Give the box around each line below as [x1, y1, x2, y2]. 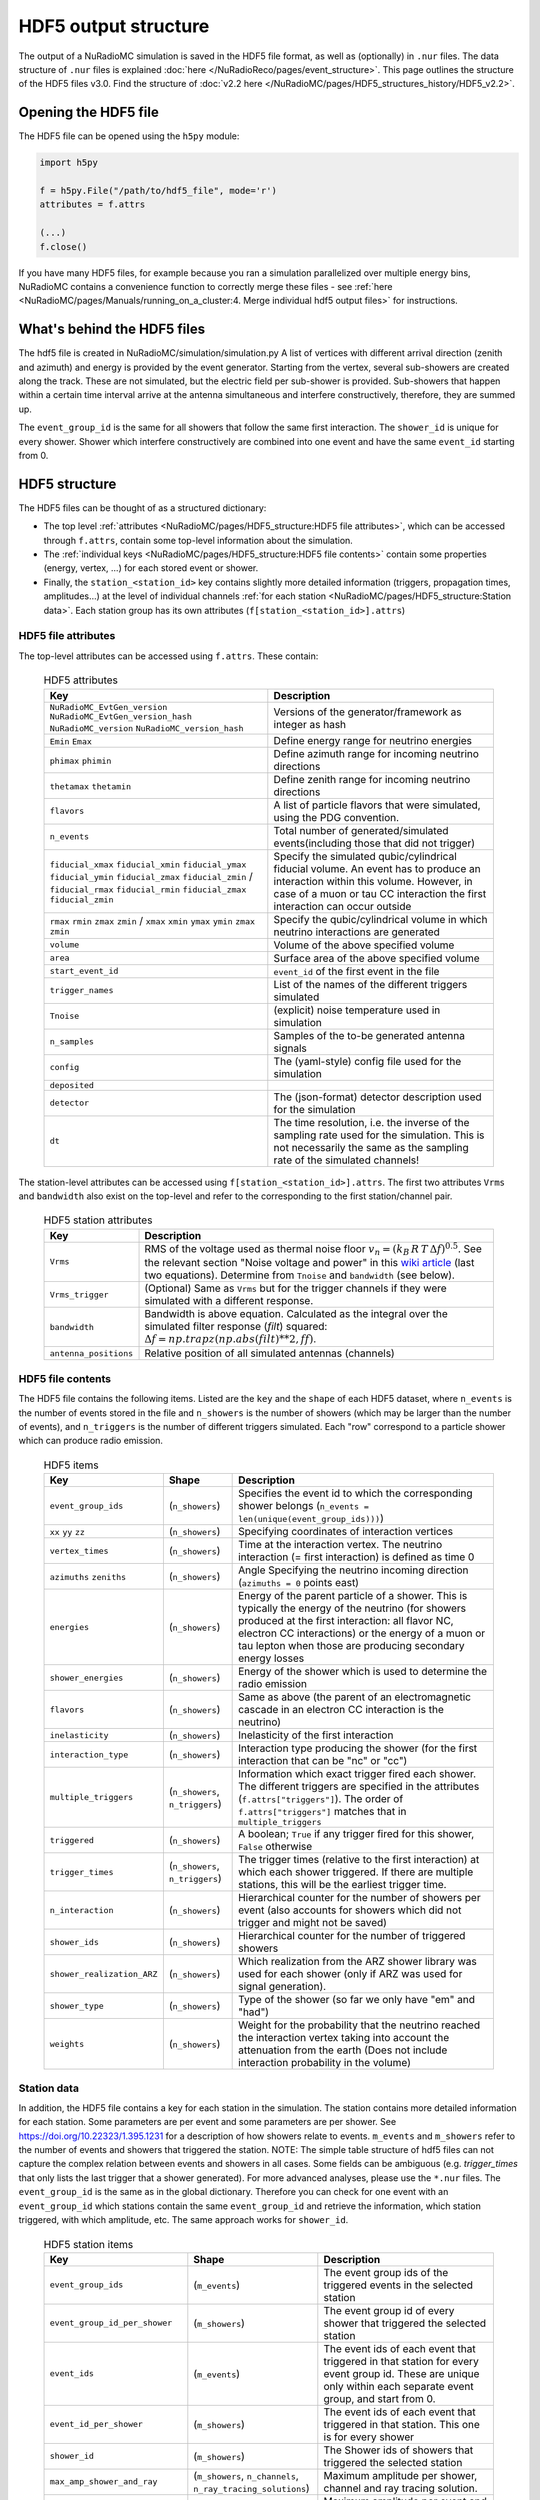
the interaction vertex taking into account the [238, 2031, 450, 2045]
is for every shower [323, 2430, 415, 2444]
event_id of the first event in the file [273, 964, 440, 978]
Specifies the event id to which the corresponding [238, 1486, 474, 1500]
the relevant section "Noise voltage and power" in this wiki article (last [144, 1256, 475, 1270]
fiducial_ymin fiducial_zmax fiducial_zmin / [49, 870, 254, 884]
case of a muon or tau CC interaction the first [273, 886, 487, 900]
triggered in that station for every [323, 2354, 479, 2368]
